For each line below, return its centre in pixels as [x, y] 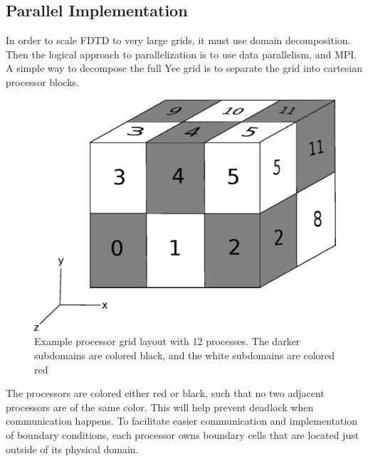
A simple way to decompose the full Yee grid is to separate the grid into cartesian [184, 68]
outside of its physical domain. [72, 449]
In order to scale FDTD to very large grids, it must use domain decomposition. [178, 40]
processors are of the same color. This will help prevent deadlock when [160, 407]
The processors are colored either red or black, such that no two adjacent [165, 393]
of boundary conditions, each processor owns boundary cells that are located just [183, 435]
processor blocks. [42, 81]
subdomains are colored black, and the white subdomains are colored [185, 355]
